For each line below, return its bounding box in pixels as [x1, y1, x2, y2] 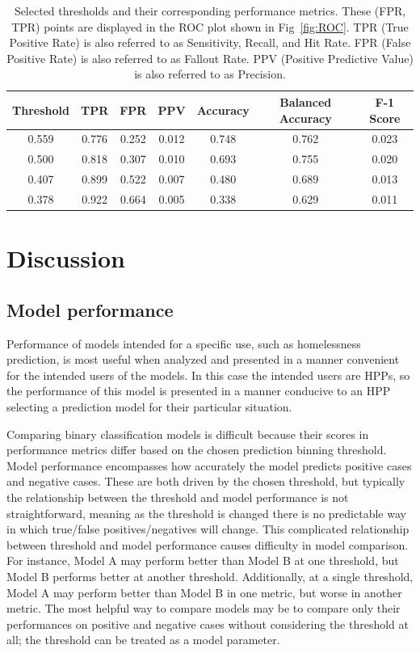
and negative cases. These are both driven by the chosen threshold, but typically [6, 473, 405, 490]
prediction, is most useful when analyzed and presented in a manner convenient [6, 351, 400, 368]
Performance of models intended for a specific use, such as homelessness [6, 335, 361, 352]
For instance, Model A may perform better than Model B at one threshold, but [6, 552, 399, 569]
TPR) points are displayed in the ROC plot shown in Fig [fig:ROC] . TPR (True [11, 18, 409, 35]
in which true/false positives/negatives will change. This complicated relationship [6, 520, 409, 537]
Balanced [279, 93, 332, 110]
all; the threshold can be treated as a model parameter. [6, 631, 280, 648]
